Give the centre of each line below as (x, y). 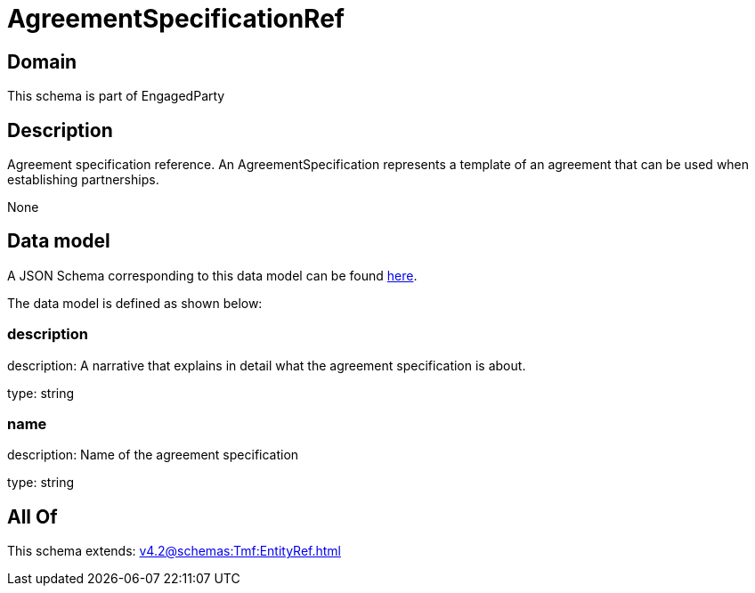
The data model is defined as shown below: (135, 303)
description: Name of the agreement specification (153, 455)
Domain (42, 61)
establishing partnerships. (83, 180)
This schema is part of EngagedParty (116, 96)
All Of (32, 516)
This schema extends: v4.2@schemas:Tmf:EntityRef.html (175, 551)
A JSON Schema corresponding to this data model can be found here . (212, 275)
